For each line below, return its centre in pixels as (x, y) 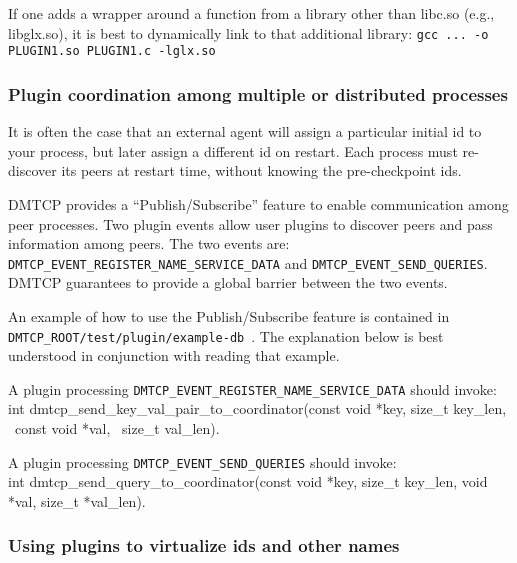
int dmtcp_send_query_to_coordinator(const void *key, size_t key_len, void (248, 481)
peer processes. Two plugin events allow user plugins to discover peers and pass (250, 223)
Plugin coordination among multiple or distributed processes (258, 93)
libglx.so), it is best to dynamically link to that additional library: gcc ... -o (248, 32)
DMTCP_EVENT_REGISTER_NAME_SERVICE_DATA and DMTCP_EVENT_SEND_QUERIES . (248, 262)
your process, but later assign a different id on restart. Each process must (233, 150)
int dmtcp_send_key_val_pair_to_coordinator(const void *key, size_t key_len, (257, 408)
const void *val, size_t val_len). (117, 428)
